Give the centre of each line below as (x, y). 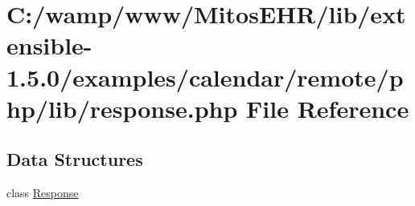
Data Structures (75, 159)
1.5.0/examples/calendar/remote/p (205, 77)
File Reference (328, 108)
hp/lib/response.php (122, 108)
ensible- (49, 45)
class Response (43, 193)
